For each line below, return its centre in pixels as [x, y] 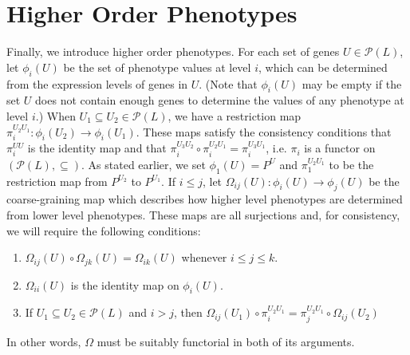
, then [188, 312]
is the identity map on [125, 284]
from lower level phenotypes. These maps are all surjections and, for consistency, [203, 214]
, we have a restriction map [235, 115]
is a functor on [340, 148]
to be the [351, 164]
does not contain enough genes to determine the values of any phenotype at [220, 100]
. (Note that [228, 83]
